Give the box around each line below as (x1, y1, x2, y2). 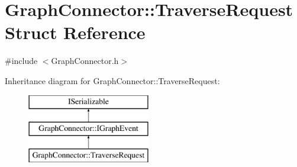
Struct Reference (5, 20, 146, 44)
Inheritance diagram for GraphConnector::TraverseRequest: (5, 74, 220, 86)
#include (5, 54, 38, 67)
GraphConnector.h (51, 54, 119, 67)
